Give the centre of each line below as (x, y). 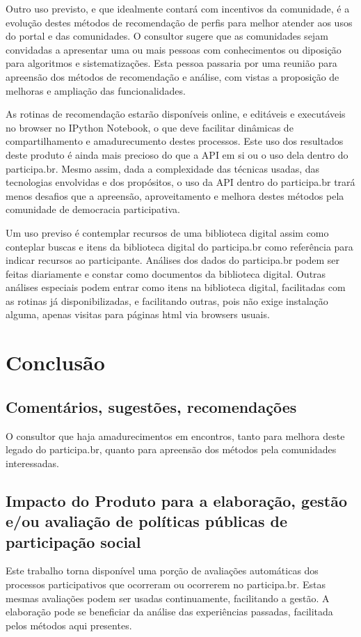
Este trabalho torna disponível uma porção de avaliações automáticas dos (162, 571)
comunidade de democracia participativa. (93, 209)
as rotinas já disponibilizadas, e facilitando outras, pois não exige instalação (167, 300)
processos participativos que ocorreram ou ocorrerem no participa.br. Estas (166, 584)
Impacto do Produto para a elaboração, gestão (176, 500)
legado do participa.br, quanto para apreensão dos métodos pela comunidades (171, 449)
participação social (73, 541)
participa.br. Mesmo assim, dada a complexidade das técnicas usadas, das (163, 168)
